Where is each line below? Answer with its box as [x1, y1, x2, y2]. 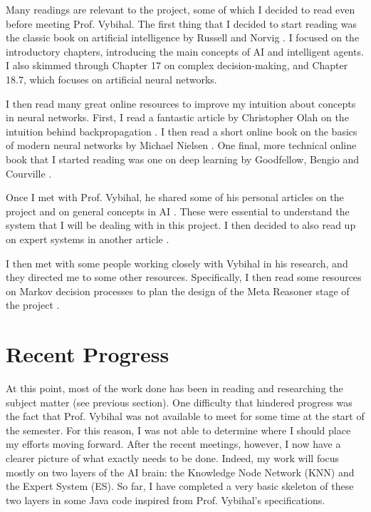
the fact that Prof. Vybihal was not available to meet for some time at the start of [6, 409, 365, 424]
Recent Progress [6, 339, 169, 369]
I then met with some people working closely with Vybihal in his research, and [6, 255, 348, 270]
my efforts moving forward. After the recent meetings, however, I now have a [6, 436, 341, 451]
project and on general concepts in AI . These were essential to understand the [6, 203, 350, 218]
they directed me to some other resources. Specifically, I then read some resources [6, 270, 362, 285]
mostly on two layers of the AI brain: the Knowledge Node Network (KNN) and [6, 464, 355, 479]
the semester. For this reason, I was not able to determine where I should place [6, 422, 351, 437]
